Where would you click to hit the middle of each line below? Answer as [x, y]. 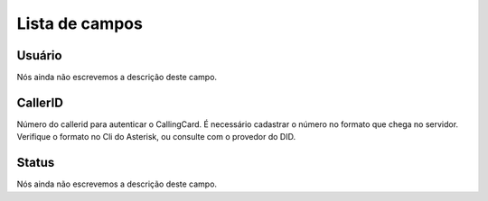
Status [36, 163]
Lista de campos [80, 23]
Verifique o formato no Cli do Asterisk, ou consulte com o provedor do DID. [156, 137]
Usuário [39, 55]
